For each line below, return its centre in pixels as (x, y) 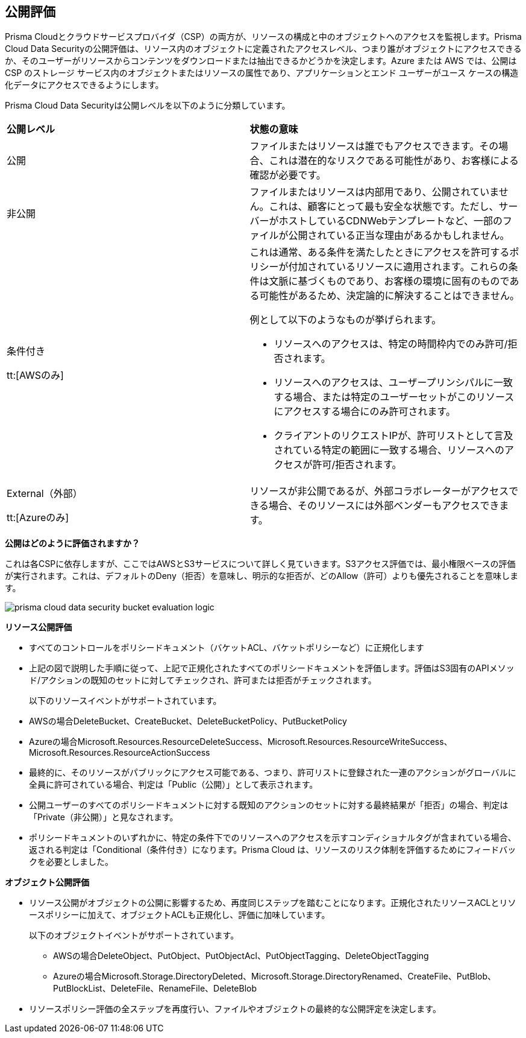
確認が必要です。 (288, 175)
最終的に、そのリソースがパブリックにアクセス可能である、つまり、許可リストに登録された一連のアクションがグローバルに (273, 773)
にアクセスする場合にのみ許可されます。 (365, 412)
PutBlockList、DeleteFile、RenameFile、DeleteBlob (155, 989)
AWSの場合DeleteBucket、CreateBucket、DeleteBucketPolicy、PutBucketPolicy (188, 721)
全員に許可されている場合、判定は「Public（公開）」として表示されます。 (174, 785)
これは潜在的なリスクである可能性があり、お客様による (394, 161)
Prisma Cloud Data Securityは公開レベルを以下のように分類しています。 (148, 106)
